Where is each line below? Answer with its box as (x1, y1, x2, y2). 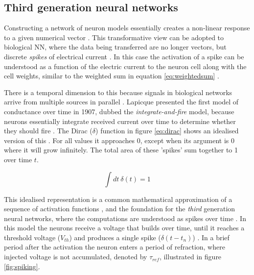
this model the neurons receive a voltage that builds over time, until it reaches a (4, 223, 245, 233)
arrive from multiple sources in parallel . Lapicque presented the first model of (4, 97, 239, 107)
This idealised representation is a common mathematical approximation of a (4, 194, 232, 204)
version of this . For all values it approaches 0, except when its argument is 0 (4, 135, 234, 145)
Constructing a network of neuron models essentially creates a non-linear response (4, 23, 250, 33)
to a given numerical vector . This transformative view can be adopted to (4, 32, 224, 42)
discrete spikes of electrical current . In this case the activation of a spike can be (4, 51, 244, 61)
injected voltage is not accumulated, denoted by (4, 251, 147, 262)
